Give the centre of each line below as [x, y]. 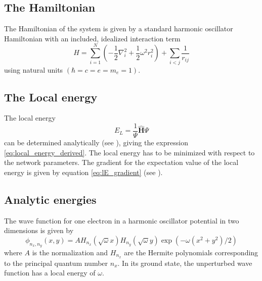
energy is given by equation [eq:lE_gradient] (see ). [83, 172]
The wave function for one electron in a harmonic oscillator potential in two [122, 220]
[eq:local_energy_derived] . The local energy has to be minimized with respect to [129, 152]
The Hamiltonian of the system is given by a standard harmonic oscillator [119, 29]
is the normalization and [70, 252]
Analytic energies [50, 199]
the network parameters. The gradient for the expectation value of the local [121, 162]
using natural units [34, 69]
